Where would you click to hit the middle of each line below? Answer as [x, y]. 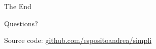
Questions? [21, 23]
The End [18, 6]
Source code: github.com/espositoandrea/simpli [78, 40]
